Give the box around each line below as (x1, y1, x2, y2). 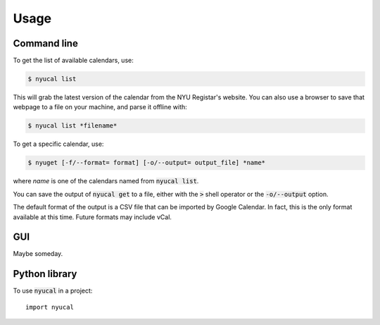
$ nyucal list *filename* (27, 122, 118, 130)
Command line (13, 37, 79, 49)
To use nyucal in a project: (13, 286, 93, 295)
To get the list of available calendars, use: (13, 56, 134, 65)
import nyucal (25, 303, 74, 311)
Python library (13, 268, 77, 280)
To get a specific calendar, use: (13, 140, 104, 148)
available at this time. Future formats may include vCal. (13, 212, 172, 221)
